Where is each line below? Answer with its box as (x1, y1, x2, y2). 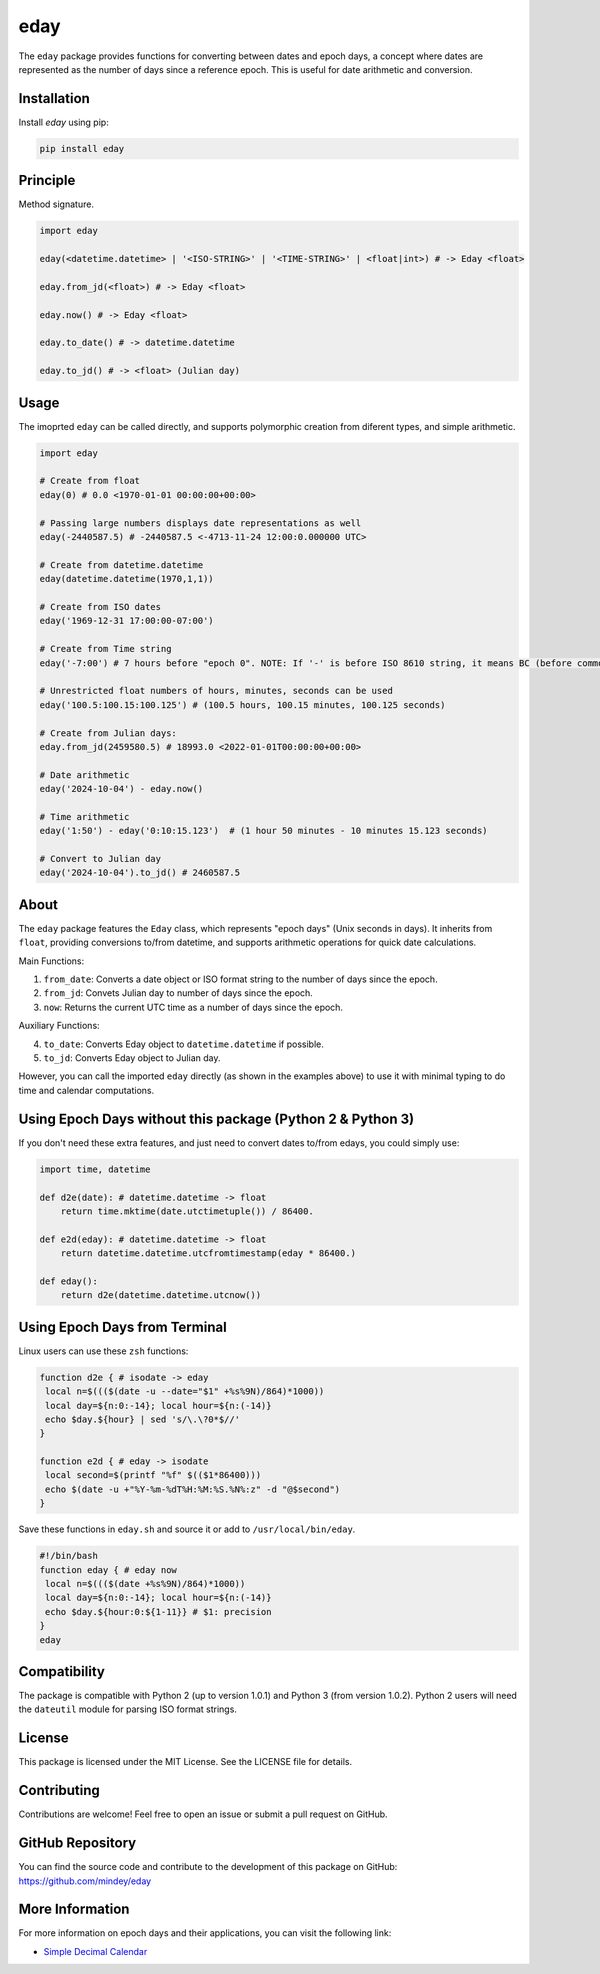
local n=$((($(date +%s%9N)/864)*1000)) (45, 1578, 246, 1589)
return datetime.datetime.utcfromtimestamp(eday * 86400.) (60, 1248, 357, 1259)
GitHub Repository (18, 1835, 137, 1852)
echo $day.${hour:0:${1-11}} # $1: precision (45, 1606, 272, 1617)
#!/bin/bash (39, 1550, 99, 1562)
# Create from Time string (39, 643, 172, 655)
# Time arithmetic (39, 811, 130, 822)
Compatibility (18, 1663, 105, 1680)
